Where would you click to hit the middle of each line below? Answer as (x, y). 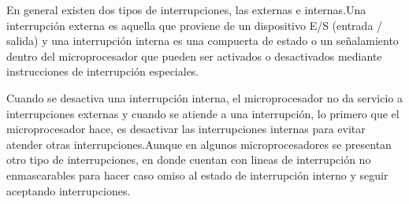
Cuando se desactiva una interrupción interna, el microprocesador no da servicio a (205, 97)
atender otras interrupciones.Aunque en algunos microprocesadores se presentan (199, 144)
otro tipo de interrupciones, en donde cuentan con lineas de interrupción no (189, 159)
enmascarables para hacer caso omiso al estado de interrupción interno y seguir (197, 174)
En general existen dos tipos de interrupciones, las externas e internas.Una (186, 9)
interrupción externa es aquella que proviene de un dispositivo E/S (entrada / (195, 25)
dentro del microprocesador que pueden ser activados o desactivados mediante (194, 56)
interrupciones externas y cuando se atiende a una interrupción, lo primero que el (203, 113)
